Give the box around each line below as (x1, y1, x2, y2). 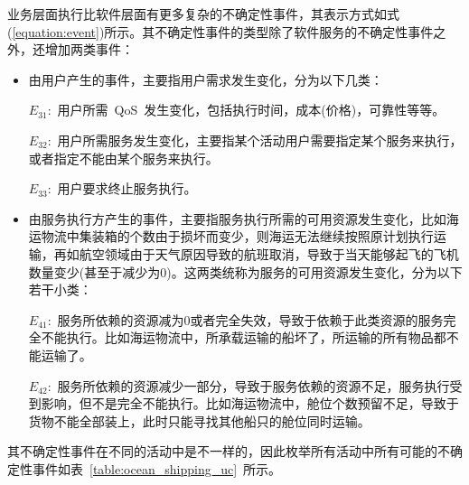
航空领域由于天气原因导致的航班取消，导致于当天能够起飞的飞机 (79, 244, 459, 263)
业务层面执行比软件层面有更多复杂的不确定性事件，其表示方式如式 (7, 5, 399, 23)
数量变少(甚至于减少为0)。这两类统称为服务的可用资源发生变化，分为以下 (28, 262, 463, 281)
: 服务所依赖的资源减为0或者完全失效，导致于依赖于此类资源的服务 (47, 310, 444, 329)
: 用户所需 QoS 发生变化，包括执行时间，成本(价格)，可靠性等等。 (47, 100, 446, 119)
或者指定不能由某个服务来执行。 (28, 148, 219, 167)
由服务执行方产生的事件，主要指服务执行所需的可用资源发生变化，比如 (28, 209, 446, 228)
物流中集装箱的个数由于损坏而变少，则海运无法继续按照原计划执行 (41, 227, 434, 246)
